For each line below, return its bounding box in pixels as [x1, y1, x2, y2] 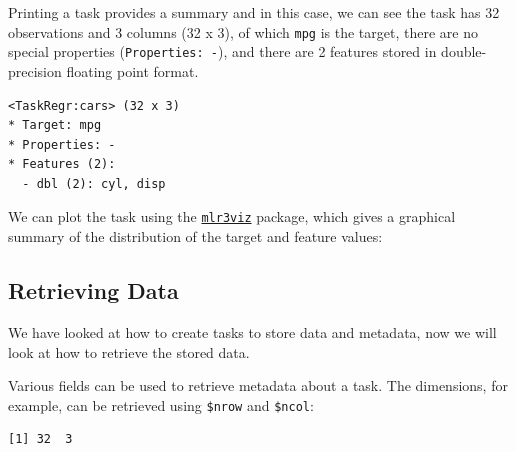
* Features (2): [8, 157, 116, 172]
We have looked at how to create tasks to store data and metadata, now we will [8, 321, 497, 342]
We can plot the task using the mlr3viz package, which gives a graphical [8, 206, 456, 227]
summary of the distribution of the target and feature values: [8, 226, 383, 247]
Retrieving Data [8, 275, 179, 306]
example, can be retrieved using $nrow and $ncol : [8, 394, 314, 415]
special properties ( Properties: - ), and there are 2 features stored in [8, 41, 437, 62]
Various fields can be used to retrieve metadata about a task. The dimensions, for [8, 375, 508, 396]
